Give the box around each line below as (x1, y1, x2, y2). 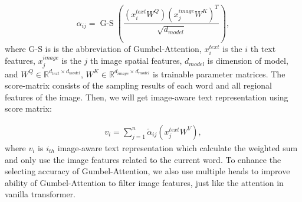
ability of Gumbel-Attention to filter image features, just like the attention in (5, 176, 284, 188)
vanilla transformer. (5, 188, 75, 200)
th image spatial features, (90, 54, 182, 67)
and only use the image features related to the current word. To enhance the (5, 153, 281, 165)
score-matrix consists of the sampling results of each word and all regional (5, 79, 272, 92)
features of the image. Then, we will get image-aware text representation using (5, 90, 288, 103)
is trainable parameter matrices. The (153, 67, 285, 80)
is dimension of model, (207, 54, 288, 67)
